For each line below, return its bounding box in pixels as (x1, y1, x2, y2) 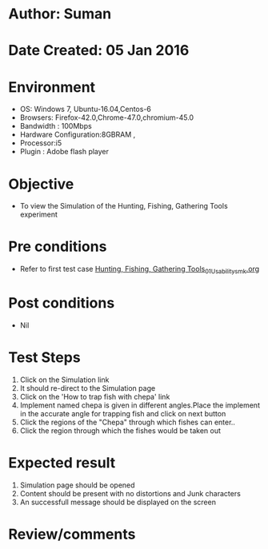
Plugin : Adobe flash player (19, 147, 110, 157)
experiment (19, 209, 58, 220)
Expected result (8, 454, 116, 472)
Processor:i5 (19, 138, 62, 148)
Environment (8, 78, 96, 96)
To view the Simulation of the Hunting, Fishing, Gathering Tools (19, 201, 228, 211)
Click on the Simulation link (19, 375, 110, 384)
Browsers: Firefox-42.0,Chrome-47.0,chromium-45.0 (19, 113, 194, 122)
